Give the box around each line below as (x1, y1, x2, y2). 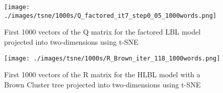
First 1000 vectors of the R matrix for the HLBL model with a (4, 69, 200, 80)
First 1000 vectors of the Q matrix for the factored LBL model (4, 26, 201, 37)
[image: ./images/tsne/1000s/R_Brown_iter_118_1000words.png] (4, 54, 220, 62)
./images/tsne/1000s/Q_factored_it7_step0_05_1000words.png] (4, 12, 217, 19)
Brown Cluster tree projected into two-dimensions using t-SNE (4, 79, 201, 89)
